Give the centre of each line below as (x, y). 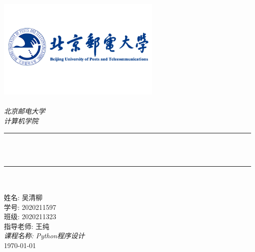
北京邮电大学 (25, 111)
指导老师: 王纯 (27, 226)
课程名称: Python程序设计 (44, 236)
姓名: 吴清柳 (23, 197)
